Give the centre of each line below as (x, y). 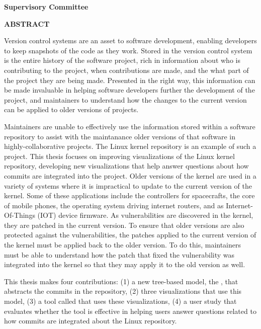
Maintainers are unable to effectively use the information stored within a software (130, 126)
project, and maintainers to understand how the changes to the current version (125, 99)
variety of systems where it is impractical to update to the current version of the (128, 185)
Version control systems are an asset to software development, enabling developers (130, 40)
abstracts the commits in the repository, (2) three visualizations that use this (123, 291)
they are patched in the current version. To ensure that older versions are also (124, 225)
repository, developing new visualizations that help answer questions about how (126, 166)
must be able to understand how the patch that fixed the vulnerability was (119, 254)
